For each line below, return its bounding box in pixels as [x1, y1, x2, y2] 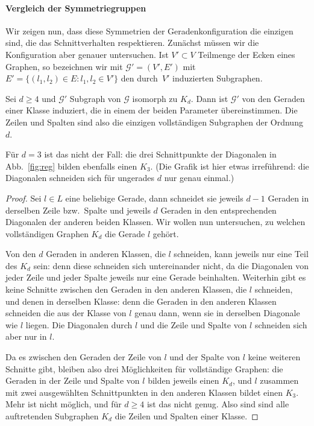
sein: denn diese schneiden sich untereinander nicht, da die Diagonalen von [33, 259, 309, 272]
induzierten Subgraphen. [172, 72, 263, 84]
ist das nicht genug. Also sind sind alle [146, 398, 289, 410]
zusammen [260, 374, 299, 387]
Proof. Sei [5, 191, 42, 204]
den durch [121, 72, 158, 84]
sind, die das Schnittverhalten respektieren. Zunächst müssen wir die [5, 36, 259, 49]
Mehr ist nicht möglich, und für [5, 398, 122, 410]
